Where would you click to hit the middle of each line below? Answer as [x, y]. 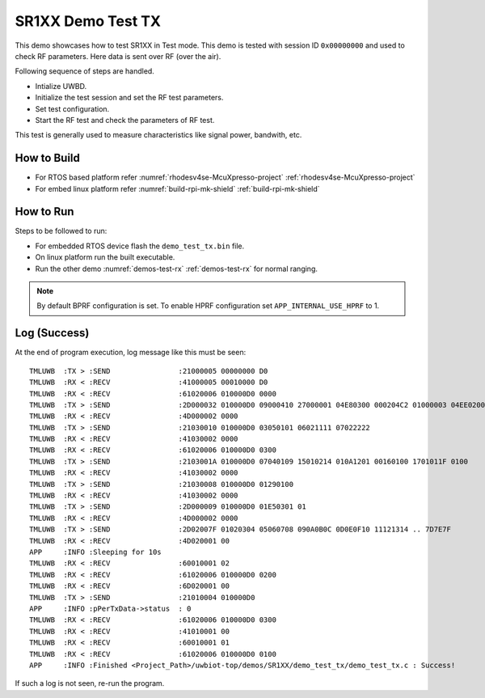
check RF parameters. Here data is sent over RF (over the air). [118, 56]
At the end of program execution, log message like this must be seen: [131, 353]
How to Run [44, 212]
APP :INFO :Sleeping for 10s [95, 552]
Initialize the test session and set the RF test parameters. [129, 98]
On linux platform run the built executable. [105, 257]
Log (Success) [52, 333]
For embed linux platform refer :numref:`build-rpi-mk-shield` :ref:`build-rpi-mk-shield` [177, 188]
